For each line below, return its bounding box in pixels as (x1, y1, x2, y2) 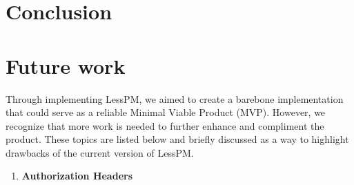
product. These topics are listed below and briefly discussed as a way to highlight (6, 132, 349, 146)
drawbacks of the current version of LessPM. (6, 145, 194, 159)
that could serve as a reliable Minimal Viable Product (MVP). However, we (6, 105, 326, 119)
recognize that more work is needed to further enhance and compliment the (6, 118, 324, 133)
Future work (6, 51, 126, 79)
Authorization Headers (21, 168, 132, 183)
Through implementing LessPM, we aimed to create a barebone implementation (6, 91, 344, 106)
